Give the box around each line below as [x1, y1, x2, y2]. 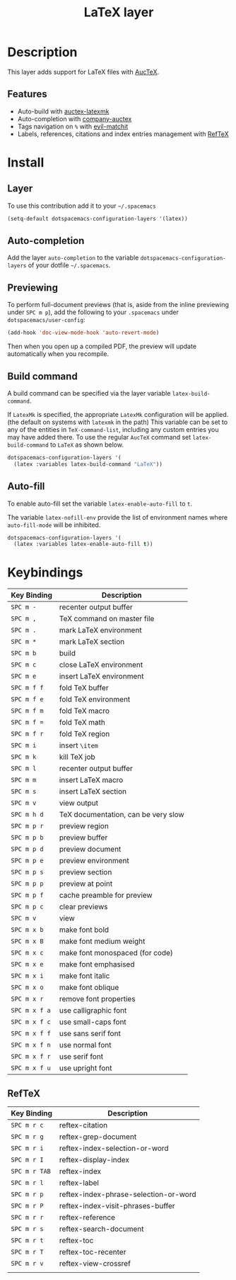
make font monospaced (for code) [59, 948, 173, 958]
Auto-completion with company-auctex [17, 114, 132, 123]
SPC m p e [11, 857, 44, 865]
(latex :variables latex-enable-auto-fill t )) [13, 540, 153, 548]
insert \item [59, 740, 99, 750]
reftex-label [59, 1178, 99, 1188]
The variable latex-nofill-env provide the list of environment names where [7, 513, 228, 521]
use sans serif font [59, 1029, 122, 1039]
